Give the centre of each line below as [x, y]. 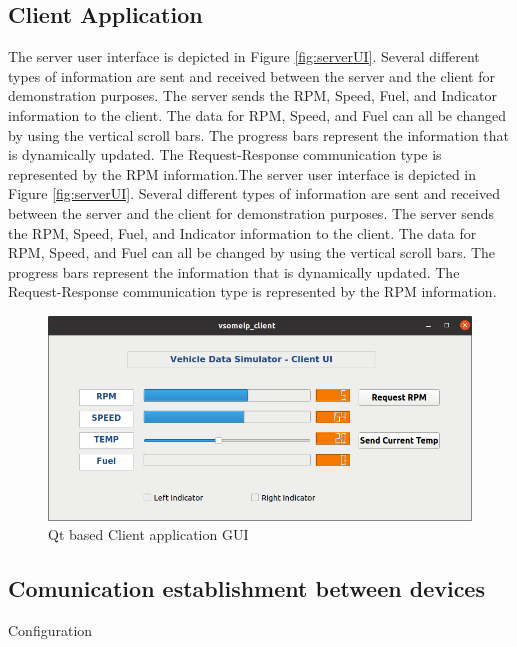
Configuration [50, 630]
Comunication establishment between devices [246, 588]
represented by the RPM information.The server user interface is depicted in [242, 173]
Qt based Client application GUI [148, 534]
